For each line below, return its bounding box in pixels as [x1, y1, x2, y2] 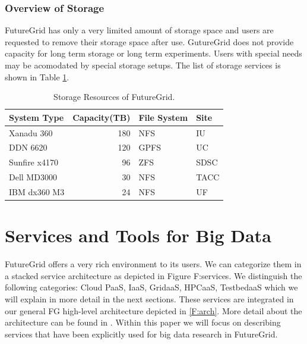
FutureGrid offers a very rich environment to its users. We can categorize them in [5, 258, 302, 270]
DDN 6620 [9, 141, 48, 154]
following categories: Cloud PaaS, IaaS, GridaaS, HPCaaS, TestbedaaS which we [5, 281, 298, 293]
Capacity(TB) [72, 111, 131, 123]
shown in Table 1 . [5, 70, 69, 83]
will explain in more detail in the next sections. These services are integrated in [5, 293, 294, 305]
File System [138, 111, 188, 123]
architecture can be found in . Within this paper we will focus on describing [5, 316, 281, 329]
